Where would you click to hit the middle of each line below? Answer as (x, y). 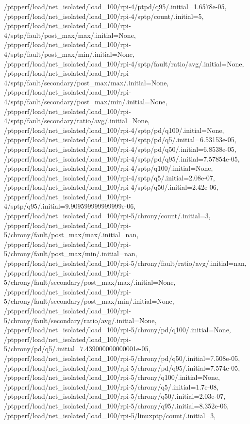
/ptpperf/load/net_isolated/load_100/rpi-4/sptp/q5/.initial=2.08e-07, (109, 177)
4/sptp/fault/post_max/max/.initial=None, (70, 35)
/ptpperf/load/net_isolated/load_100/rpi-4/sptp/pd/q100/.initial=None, (114, 130)
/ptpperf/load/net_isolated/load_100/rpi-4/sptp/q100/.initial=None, (108, 168)
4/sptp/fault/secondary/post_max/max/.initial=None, (86, 82)
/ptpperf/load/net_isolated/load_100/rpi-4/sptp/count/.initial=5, (104, 16)
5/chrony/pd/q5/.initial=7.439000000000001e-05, (77, 349)
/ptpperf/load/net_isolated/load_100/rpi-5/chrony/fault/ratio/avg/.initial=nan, (125, 263)
